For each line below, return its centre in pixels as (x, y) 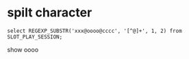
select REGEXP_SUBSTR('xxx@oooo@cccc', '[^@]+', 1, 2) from (95, 31)
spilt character (50, 13)
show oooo (23, 49)
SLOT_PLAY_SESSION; (35, 37)
